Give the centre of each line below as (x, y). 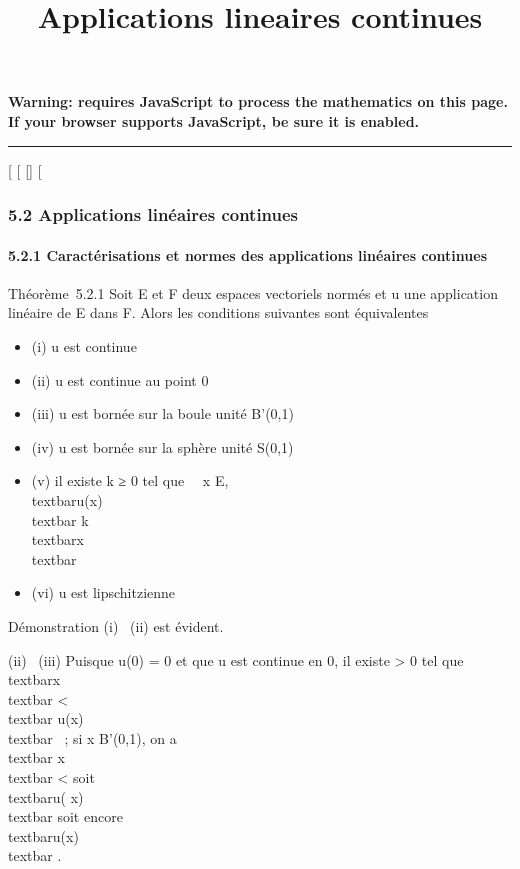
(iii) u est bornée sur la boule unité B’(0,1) (162, 413)
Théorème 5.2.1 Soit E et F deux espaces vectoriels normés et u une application (253, 292)
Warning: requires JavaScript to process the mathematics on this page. (258, 101)
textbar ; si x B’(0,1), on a (92, 737)
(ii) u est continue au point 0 (120, 379)
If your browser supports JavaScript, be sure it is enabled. (214, 120)
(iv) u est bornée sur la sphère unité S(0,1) (162, 446)
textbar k (60, 519)
